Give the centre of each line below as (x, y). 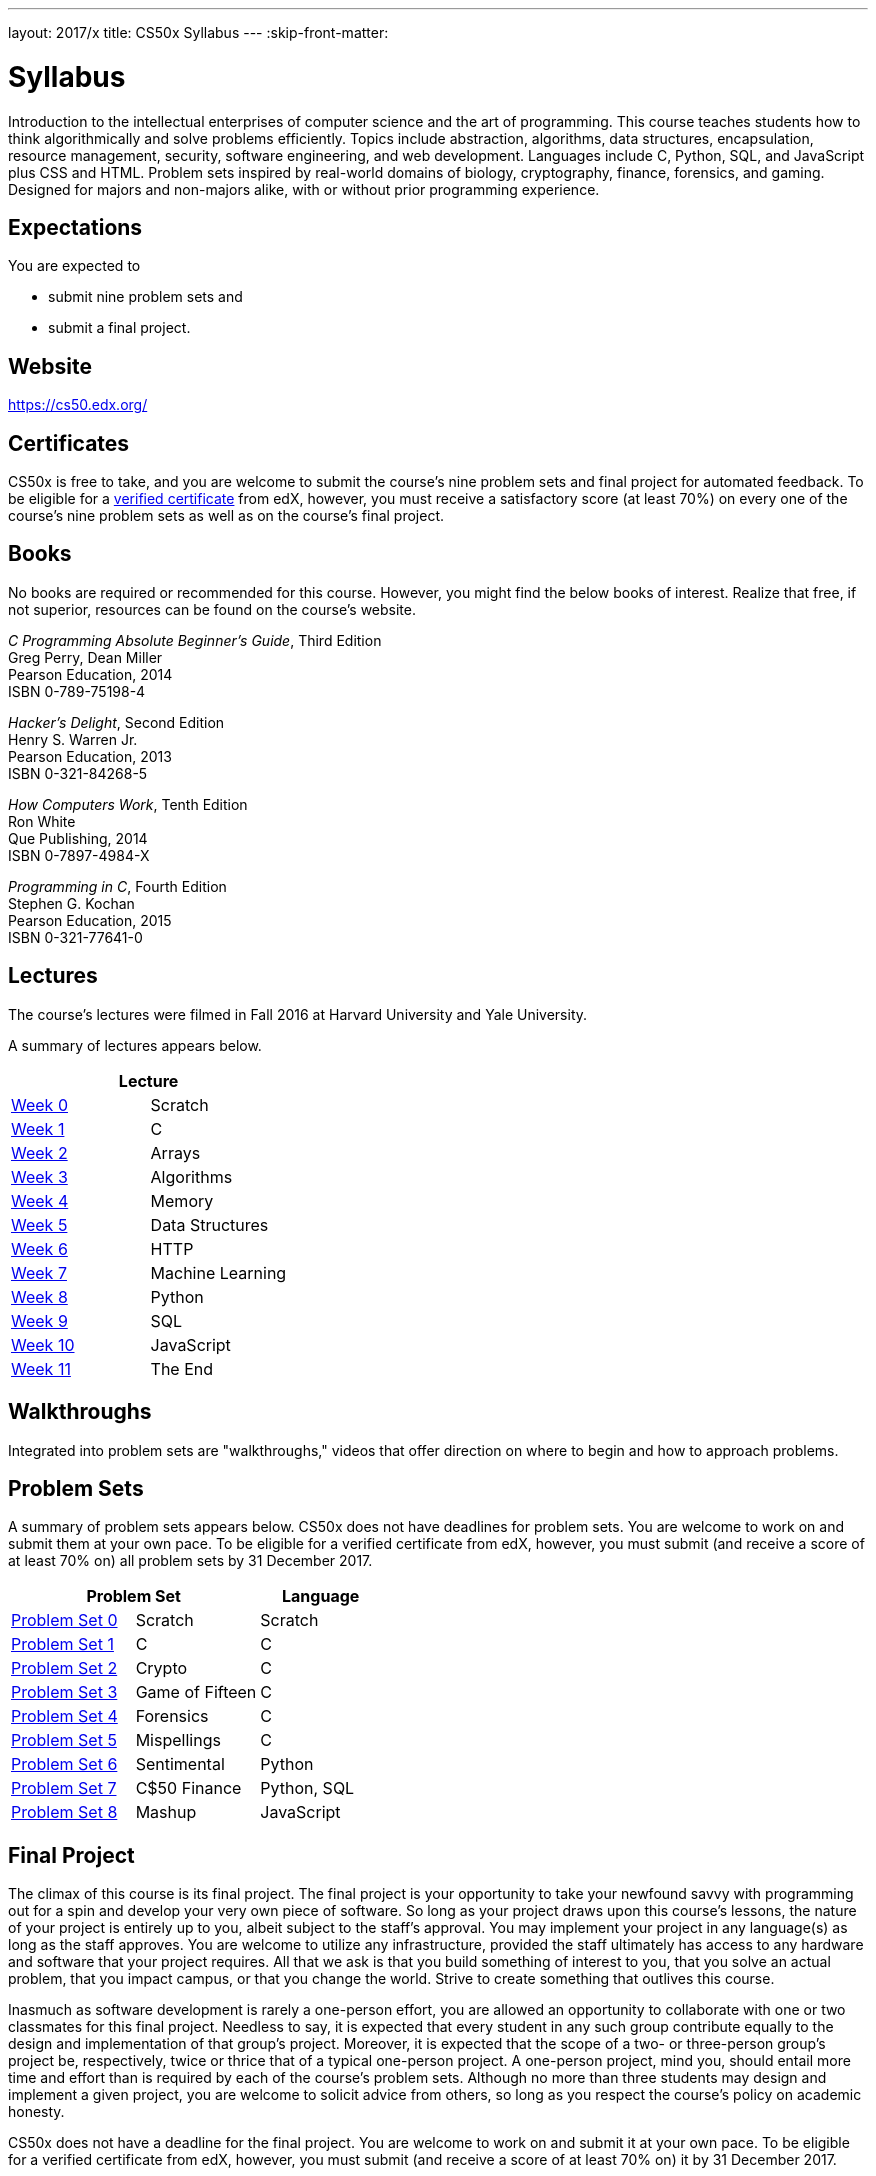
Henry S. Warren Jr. (73, 739)
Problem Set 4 (64, 1716)
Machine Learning (218, 1272)
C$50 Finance (188, 1788)
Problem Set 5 (64, 1740)
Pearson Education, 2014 (90, 674)
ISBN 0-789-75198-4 (77, 691)
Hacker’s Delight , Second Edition (116, 722)
